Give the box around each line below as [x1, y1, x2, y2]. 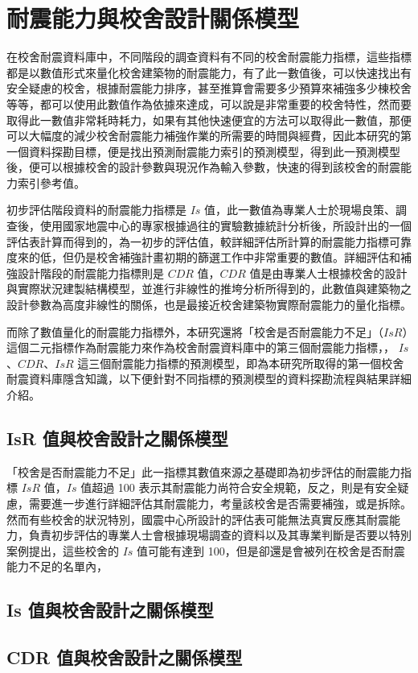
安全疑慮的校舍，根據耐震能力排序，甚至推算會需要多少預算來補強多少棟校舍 [6, 80, 412, 97]
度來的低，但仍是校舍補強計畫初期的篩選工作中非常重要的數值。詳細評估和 [6, 249, 400, 266]
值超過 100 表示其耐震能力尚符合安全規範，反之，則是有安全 [80, 479, 398, 496]
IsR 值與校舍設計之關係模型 [6, 425, 228, 450]
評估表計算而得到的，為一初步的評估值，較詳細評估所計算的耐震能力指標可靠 [6, 233, 412, 250]
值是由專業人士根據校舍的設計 [249, 264, 408, 281]
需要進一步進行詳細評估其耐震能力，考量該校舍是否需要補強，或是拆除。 [28, 494, 412, 511]
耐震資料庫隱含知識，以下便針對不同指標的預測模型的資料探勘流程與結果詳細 [6, 370, 412, 387]
